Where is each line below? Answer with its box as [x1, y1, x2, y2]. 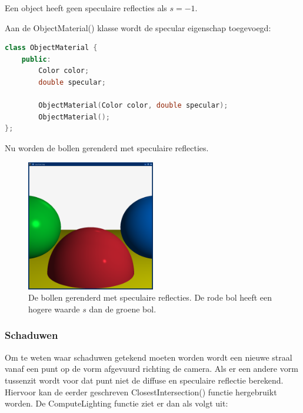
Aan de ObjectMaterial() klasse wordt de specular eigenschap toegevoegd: [5, 21, 271, 34]
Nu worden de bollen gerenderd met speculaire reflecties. [5, 141, 209, 154]
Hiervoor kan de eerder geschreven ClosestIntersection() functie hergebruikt [5, 385, 277, 398]
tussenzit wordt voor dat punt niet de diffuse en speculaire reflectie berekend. [5, 374, 284, 386]
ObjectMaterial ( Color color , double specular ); [38, 101, 228, 110]
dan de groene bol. [89, 302, 157, 315]
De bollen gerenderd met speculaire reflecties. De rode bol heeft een [28, 291, 272, 304]
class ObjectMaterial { [5, 44, 98, 52]
